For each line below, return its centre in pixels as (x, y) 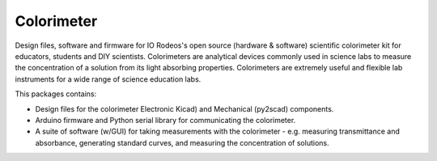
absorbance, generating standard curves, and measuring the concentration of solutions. (182, 142)
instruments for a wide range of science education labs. (108, 79)
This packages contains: (56, 94)
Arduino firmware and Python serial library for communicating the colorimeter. (165, 120)
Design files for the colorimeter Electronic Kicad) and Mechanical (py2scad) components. (185, 108)
